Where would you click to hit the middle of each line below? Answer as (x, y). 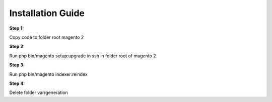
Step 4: (17, 83)
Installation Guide (47, 13)
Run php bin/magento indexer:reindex (48, 74)
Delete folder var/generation (39, 92)
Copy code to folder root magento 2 (47, 37)
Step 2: (17, 46)
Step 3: (17, 65)
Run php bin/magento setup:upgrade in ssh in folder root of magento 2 (83, 56)
